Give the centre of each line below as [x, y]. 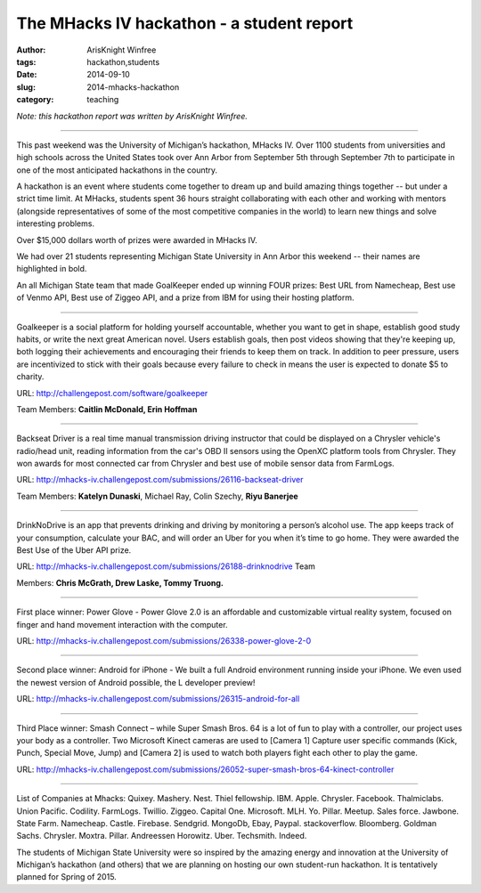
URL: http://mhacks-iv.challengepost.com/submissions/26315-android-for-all [158, 699]
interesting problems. [56, 223]
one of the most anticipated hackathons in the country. [117, 170]
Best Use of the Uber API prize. [74, 550]
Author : [31, 50]
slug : [26, 87]
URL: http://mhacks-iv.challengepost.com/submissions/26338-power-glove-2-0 [164, 641]
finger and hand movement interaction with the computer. [122, 624]
